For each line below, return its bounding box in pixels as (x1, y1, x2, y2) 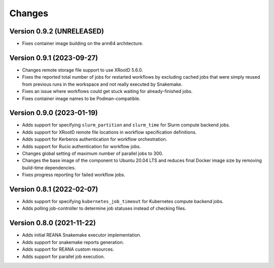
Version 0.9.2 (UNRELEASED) (9, 27, 104, 36)
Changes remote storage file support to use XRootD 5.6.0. (22, 66, 143, 73)
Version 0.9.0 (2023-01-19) (9, 109, 98, 117)
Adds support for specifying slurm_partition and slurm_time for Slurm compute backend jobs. (22, 122, 230, 128)
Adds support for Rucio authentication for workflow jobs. (22, 143, 141, 149)
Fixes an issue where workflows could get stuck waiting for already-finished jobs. (22, 88, 193, 94)
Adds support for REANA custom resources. (22, 246, 114, 252)
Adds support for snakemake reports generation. (22, 239, 124, 245)
